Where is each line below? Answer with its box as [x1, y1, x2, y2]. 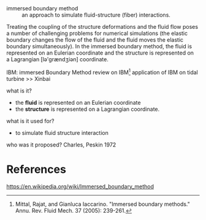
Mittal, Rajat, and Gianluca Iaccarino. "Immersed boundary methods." [15, 200, 190, 208]
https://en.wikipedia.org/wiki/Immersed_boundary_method [6, 183, 154, 190]
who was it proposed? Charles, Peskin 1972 [6, 141, 116, 148]
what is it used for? [6, 117, 55, 124]
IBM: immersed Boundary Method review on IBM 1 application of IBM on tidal [6, 67, 198, 76]
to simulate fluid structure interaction [15, 129, 109, 136]
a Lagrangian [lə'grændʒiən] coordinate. [6, 56, 109, 63]
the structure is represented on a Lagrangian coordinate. [15, 105, 160, 113]
